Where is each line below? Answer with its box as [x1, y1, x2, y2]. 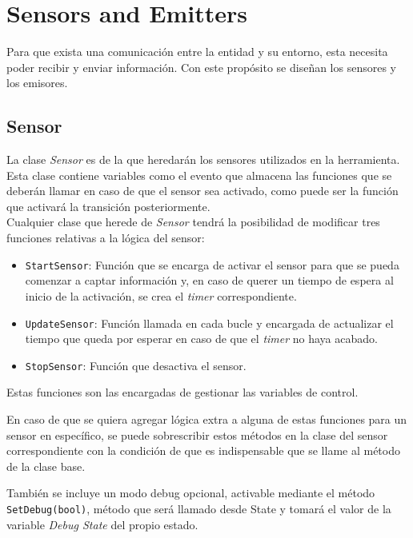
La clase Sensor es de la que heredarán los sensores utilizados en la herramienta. [6, 151, 400, 168]
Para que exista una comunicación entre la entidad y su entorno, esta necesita [6, 43, 388, 60]
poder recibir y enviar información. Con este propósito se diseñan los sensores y [6, 58, 396, 75]
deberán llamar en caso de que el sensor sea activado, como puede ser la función [6, 182, 399, 199]
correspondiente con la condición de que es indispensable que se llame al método [6, 442, 400, 459]
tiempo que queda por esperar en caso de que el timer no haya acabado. [25, 330, 378, 347]
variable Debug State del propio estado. [6, 516, 198, 532]
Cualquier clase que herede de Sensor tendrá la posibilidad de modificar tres [6, 213, 380, 230]
